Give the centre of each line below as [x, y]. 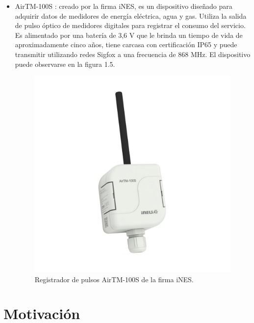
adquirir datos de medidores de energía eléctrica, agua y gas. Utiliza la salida [131, 15]
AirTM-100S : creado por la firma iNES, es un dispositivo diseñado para [124, 6]
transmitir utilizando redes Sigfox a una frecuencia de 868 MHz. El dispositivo [133, 54]
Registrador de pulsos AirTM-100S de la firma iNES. [114, 279]
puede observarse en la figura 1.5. [65, 64]
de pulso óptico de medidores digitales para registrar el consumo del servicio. [130, 25]
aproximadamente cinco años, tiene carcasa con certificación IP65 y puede [126, 44]
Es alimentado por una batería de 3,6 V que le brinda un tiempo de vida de [129, 35]
